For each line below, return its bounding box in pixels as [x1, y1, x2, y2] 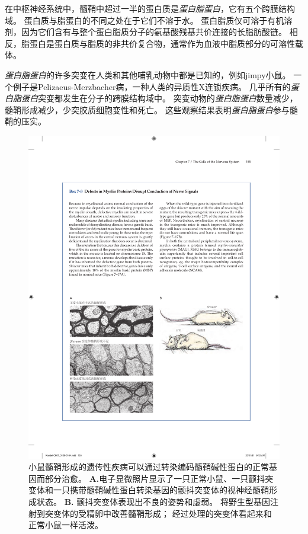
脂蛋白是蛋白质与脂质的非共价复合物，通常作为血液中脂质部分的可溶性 [21, 37, 295, 49]
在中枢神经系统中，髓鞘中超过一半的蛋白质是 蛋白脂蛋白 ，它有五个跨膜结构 [5, 2, 295, 14]
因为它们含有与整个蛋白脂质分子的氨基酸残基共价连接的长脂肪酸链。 [21, 25, 287, 38]
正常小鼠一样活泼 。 [28, 519, 103, 531]
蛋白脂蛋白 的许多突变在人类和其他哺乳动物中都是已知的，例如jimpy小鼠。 [5, 68, 291, 81]
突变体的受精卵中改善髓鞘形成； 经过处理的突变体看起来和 [44, 507, 272, 519]
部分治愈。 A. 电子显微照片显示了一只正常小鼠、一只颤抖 [44, 472, 265, 484]
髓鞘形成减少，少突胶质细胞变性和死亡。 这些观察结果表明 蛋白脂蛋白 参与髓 [5, 103, 298, 116]
